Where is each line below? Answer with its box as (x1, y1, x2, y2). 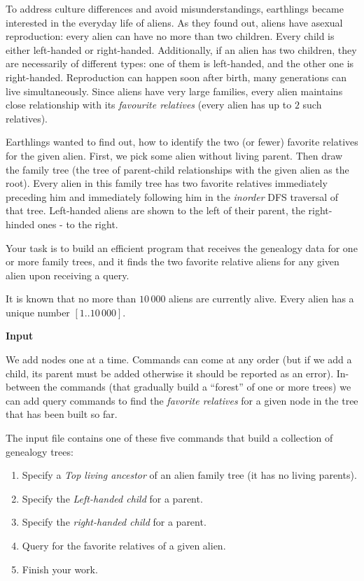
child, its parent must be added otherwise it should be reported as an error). (6, 365, 334, 380)
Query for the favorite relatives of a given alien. (22, 538, 226, 552)
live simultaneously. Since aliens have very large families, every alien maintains (6, 83, 343, 98)
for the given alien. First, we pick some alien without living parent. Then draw (6, 148, 343, 162)
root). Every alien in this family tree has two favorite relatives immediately (6, 176, 328, 190)
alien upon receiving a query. (6, 267, 129, 282)
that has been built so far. (6, 407, 118, 421)
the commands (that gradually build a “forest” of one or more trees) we (43, 379, 351, 394)
